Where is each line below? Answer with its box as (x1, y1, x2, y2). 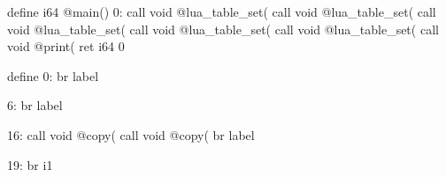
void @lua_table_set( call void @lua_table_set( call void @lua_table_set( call (7, 19, 439, 38)
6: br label (7, 96, 63, 114)
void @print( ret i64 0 (7, 37, 125, 55)
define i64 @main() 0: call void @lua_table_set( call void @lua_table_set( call (7, 3, 436, 20)
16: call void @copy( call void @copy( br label (7, 125, 255, 144)
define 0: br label (7, 66, 99, 85)
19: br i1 (7, 155, 53, 173)
